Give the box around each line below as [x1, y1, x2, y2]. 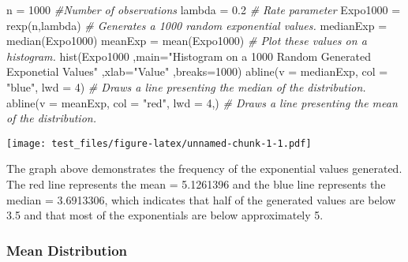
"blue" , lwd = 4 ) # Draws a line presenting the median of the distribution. [6, 78, 366, 95]
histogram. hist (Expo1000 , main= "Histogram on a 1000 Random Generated [6, 47, 371, 64]
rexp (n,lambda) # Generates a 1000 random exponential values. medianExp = [6, 17, 387, 33]
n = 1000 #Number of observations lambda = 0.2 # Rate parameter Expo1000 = [6, 2, 401, 17]
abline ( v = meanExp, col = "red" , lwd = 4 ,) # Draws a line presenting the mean [6, 94, 398, 110]
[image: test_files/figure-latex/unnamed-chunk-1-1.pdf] [6, 137, 312, 149]
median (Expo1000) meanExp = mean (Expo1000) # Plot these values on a [6, 32, 367, 49]
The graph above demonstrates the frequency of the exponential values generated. [6, 160, 402, 177]
